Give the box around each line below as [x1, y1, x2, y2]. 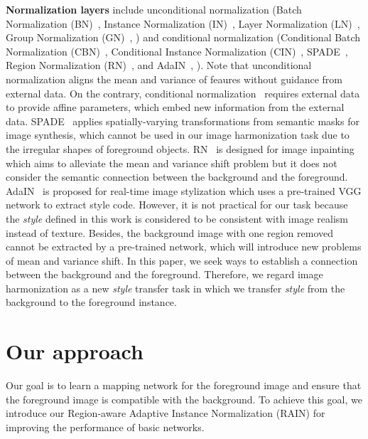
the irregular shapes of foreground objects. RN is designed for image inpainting [6, 141, 355, 156]
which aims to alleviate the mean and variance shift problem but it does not [6, 155, 337, 170]
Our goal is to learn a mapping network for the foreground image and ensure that [6, 378, 362, 393]
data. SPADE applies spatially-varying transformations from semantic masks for [6, 113, 359, 128]
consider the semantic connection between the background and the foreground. [6, 169, 348, 184]
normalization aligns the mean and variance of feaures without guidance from [6, 71, 342, 86]
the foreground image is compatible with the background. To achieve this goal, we [6, 391, 362, 406]
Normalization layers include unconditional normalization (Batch [6, 2, 302, 16]
